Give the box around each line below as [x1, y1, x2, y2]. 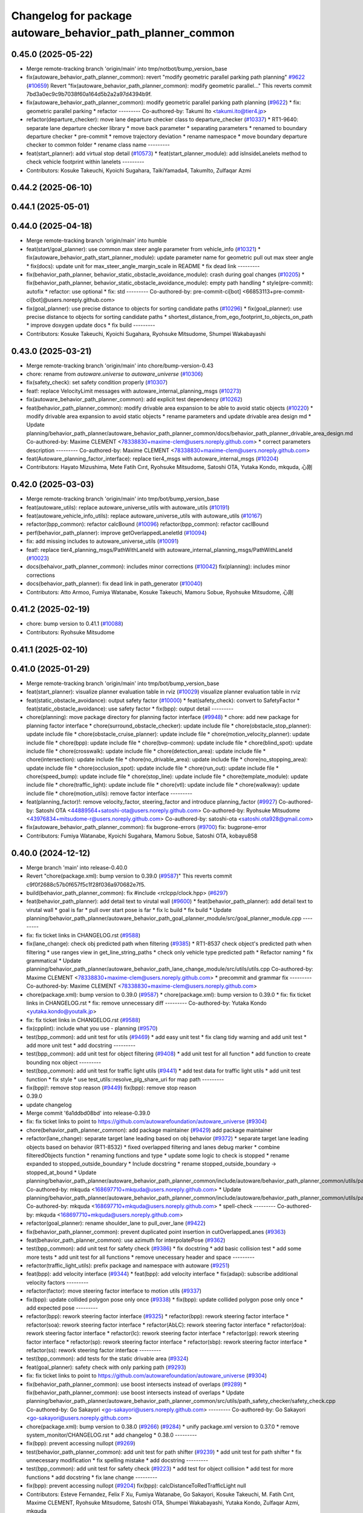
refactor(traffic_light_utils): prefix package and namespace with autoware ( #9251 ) [26, 1262, 230, 1269]
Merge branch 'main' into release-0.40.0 [26, 864, 128, 871]
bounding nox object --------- [26, 1058, 102, 1066]
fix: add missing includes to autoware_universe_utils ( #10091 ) [26, 537, 179, 545]
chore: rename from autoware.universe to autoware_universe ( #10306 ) [26, 370, 203, 378]
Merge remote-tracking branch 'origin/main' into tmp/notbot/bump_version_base [26, 65, 227, 72]
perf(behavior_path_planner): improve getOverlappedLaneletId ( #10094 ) [26, 529, 207, 536]
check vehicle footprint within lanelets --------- [26, 158, 145, 166]
